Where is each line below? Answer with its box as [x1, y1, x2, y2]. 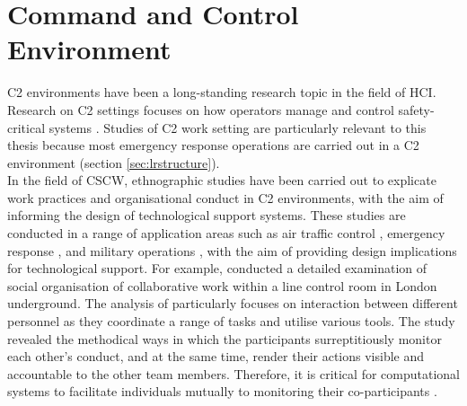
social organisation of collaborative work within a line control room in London [7, 276, 437, 295]
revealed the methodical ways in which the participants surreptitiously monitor [7, 329, 442, 348]
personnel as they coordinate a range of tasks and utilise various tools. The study [7, 312, 455, 331]
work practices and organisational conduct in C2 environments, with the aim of [7, 188, 444, 207]
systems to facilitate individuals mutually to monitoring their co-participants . [7, 382, 437, 401]
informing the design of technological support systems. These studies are [7, 206, 406, 225]
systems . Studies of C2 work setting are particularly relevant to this [48, 118, 427, 137]
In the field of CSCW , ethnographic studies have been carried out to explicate [7, 171, 436, 190]
